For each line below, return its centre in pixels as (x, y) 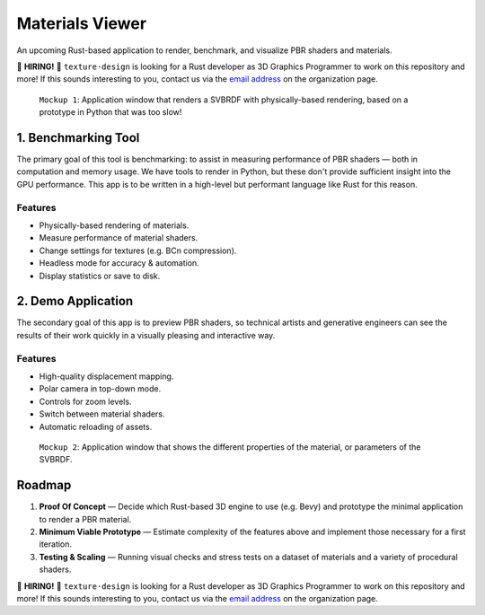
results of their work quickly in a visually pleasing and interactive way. (146, 335)
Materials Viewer (82, 23)
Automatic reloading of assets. (96, 426)
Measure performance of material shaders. (119, 238)
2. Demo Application (75, 301)
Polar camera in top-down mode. (100, 389)
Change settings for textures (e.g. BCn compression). (138, 250)
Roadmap (44, 485)
